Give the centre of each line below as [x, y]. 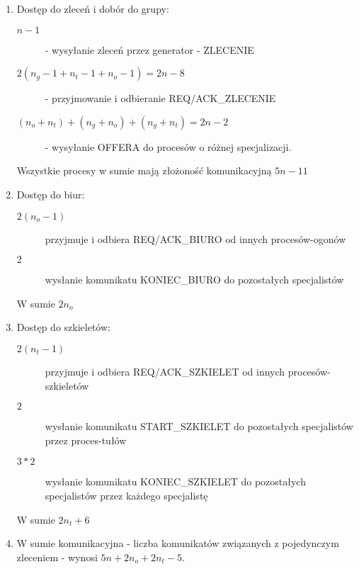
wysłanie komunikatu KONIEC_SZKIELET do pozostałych [175, 481]
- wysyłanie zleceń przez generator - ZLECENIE [149, 49]
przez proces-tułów [86, 440]
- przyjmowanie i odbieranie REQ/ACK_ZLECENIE [160, 98]
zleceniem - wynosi [57, 557]
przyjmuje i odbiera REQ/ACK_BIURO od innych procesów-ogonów [195, 238]
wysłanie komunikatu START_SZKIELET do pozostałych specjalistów [199, 426]
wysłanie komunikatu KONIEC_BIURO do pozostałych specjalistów [194, 280]
